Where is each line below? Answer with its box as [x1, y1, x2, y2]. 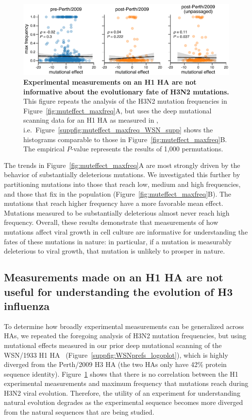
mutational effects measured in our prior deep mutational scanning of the [4, 340, 222, 350]
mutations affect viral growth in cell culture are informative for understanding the [4, 226, 248, 237]
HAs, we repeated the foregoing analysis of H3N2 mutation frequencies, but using [4, 330, 247, 341]
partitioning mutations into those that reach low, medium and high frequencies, [4, 179, 241, 189]
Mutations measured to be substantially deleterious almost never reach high [4, 207, 230, 218]
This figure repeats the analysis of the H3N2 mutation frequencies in [23, 96, 227, 106]
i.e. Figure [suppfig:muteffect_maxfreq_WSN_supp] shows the [23, 125, 213, 135]
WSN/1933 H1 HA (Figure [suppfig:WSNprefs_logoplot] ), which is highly [4, 349, 228, 360]
